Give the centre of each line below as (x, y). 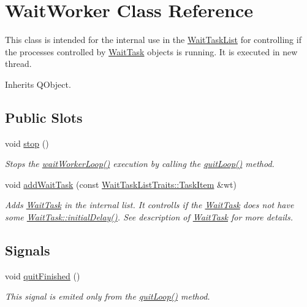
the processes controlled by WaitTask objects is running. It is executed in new (151, 51)
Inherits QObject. (38, 84)
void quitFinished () (43, 275)
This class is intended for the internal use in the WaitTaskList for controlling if (153, 40)
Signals (28, 250)
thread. (18, 64)
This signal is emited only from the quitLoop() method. (108, 296)
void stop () (27, 143)
